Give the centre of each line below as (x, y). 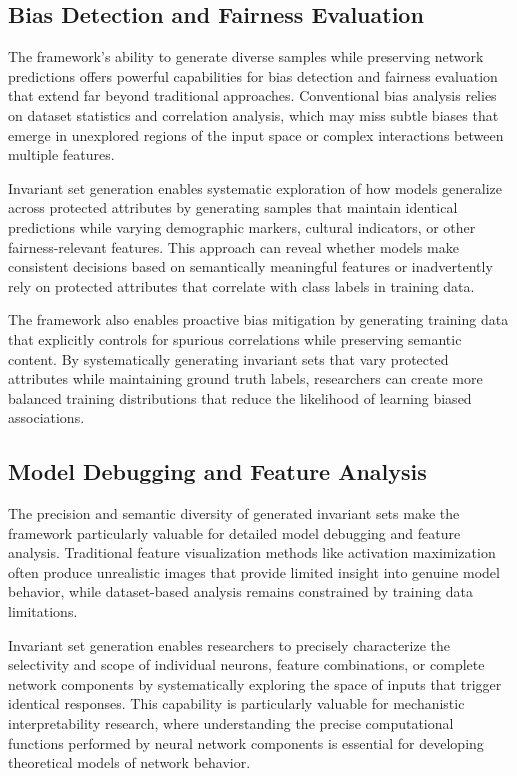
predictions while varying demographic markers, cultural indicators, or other (242, 226)
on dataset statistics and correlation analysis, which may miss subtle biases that (253, 114)
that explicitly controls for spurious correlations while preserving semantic (235, 338)
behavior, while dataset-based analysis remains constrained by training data (240, 591)
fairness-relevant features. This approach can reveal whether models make (233, 246)
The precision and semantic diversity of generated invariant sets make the (234, 513)
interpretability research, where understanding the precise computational (231, 723)
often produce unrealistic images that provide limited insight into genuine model (254, 571)
